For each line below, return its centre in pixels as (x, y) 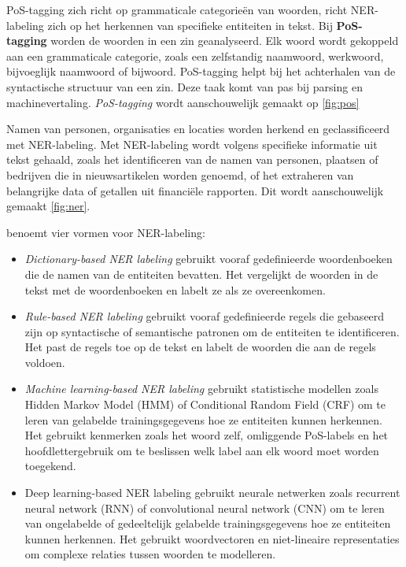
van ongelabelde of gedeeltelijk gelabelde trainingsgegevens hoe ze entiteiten (208, 523)
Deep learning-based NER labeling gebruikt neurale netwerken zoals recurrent (212, 493)
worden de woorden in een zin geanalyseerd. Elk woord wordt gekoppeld (225, 41)
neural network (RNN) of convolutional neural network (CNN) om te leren (205, 508)
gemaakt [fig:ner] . (48, 206)
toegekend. (50, 466)
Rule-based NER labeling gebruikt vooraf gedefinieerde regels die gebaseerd (205, 316)
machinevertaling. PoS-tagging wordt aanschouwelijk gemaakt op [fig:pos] (183, 102)
